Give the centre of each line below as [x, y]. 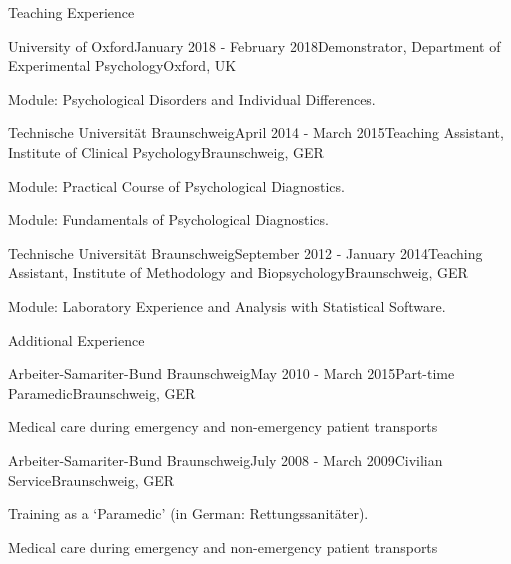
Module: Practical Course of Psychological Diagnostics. [176, 185]
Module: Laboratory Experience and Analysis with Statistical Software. [227, 305]
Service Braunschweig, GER [91, 479]
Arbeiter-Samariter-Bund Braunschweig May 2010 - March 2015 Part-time [231, 373]
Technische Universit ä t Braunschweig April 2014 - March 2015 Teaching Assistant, [256, 132]
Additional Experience [76, 339]
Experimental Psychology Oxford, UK [122, 65]
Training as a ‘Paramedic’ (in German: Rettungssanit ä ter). [188, 513]
